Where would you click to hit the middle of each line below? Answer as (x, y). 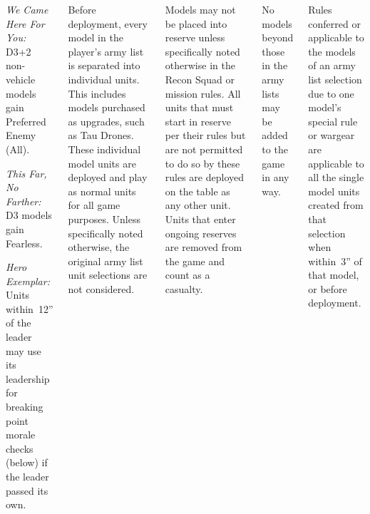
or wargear (332, 135)
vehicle (21, 79)
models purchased (107, 107)
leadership (28, 378)
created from (336, 205)
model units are (102, 163)
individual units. (104, 79)
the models (332, 51)
